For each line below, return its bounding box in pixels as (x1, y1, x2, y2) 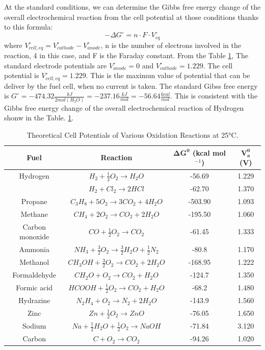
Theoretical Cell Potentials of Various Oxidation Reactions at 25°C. (26, 129, 238, 140)
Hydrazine (18, 295, 50, 306)
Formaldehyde (12, 269, 57, 280)
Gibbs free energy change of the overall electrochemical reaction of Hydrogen (4, 102, 244, 113)
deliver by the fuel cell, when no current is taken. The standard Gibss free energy (4, 80, 258, 91)
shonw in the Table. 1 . (4, 112, 74, 123)
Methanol (19, 257, 49, 267)
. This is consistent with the (170, 90, 258, 101)
